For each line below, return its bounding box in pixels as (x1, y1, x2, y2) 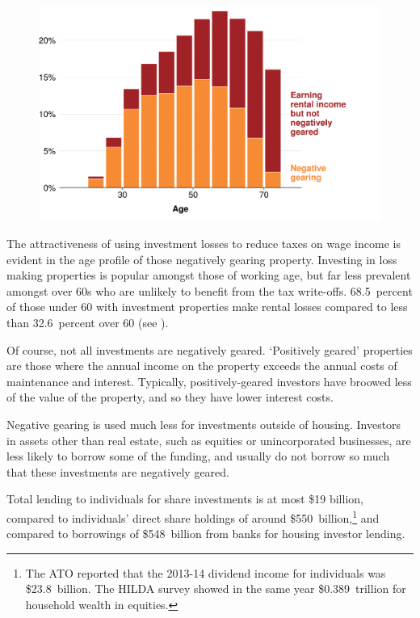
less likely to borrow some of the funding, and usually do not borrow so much (6, 448, 390, 465)
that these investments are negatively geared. (6, 463, 229, 480)
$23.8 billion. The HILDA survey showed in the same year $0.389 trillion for (25, 580, 406, 597)
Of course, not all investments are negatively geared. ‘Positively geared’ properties (6, 341, 413, 358)
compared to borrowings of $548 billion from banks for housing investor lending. (6, 525, 405, 542)
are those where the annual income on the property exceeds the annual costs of (6, 357, 397, 374)
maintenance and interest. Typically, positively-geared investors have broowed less (6, 372, 412, 389)
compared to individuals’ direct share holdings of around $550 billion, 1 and (6, 507, 380, 526)
